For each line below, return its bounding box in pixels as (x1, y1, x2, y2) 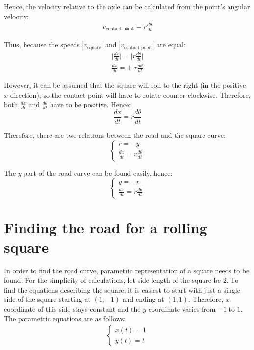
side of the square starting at (4, 294, 91, 304)
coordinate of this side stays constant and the (4, 303, 141, 314)
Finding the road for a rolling (4, 217, 207, 238)
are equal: (156, 39, 186, 50)
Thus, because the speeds (4, 39, 80, 50)
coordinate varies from (148, 303, 216, 314)
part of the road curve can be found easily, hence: (24, 167, 173, 178)
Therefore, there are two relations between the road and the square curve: (4, 130, 226, 140)
